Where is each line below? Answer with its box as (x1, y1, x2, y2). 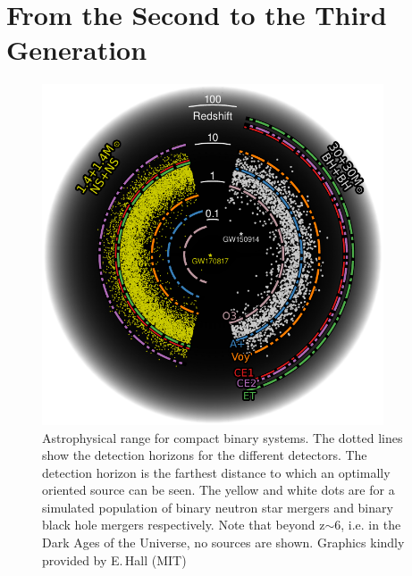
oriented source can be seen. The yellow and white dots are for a (42, 480, 395, 499)
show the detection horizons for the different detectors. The (42, 446, 367, 464)
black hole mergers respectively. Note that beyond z (42, 515, 325, 534)
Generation (6, 31, 147, 68)
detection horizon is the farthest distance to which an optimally (42, 463, 391, 481)
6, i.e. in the (334, 515, 401, 534)
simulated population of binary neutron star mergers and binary (42, 497, 393, 516)
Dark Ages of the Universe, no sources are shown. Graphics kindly (42, 533, 405, 552)
